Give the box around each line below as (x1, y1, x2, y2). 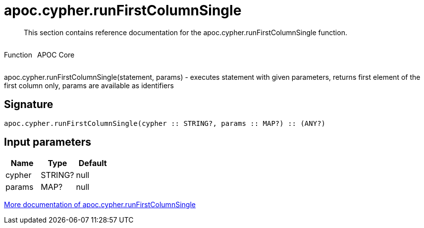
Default (78, 158, 107, 169)
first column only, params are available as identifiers (4, 81, 174, 90)
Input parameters (4, 136, 92, 149)
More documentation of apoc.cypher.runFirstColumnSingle (4, 200, 196, 209)
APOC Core (37, 50, 75, 59)
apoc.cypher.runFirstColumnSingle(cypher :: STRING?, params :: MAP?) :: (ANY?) (4, 119, 326, 127)
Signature (4, 98, 53, 111)
